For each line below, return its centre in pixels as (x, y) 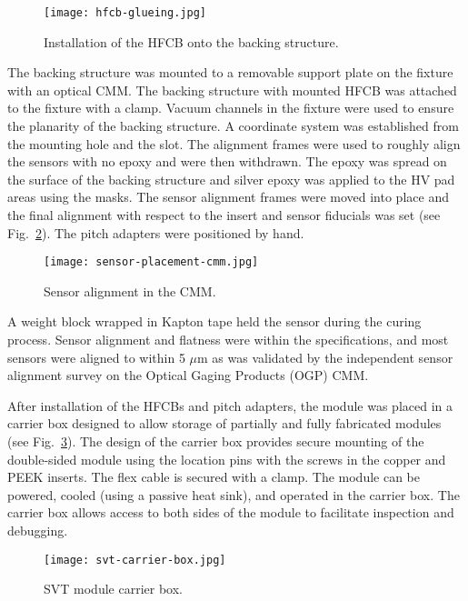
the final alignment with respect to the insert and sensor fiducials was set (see (224, 215)
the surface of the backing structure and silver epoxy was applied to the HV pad (231, 179)
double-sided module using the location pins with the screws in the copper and (227, 459)
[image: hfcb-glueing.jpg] (125, 13)
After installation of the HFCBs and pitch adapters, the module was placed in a (230, 405)
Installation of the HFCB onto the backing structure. (191, 41)
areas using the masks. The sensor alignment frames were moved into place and (228, 197)
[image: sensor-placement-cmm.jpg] (151, 262)
